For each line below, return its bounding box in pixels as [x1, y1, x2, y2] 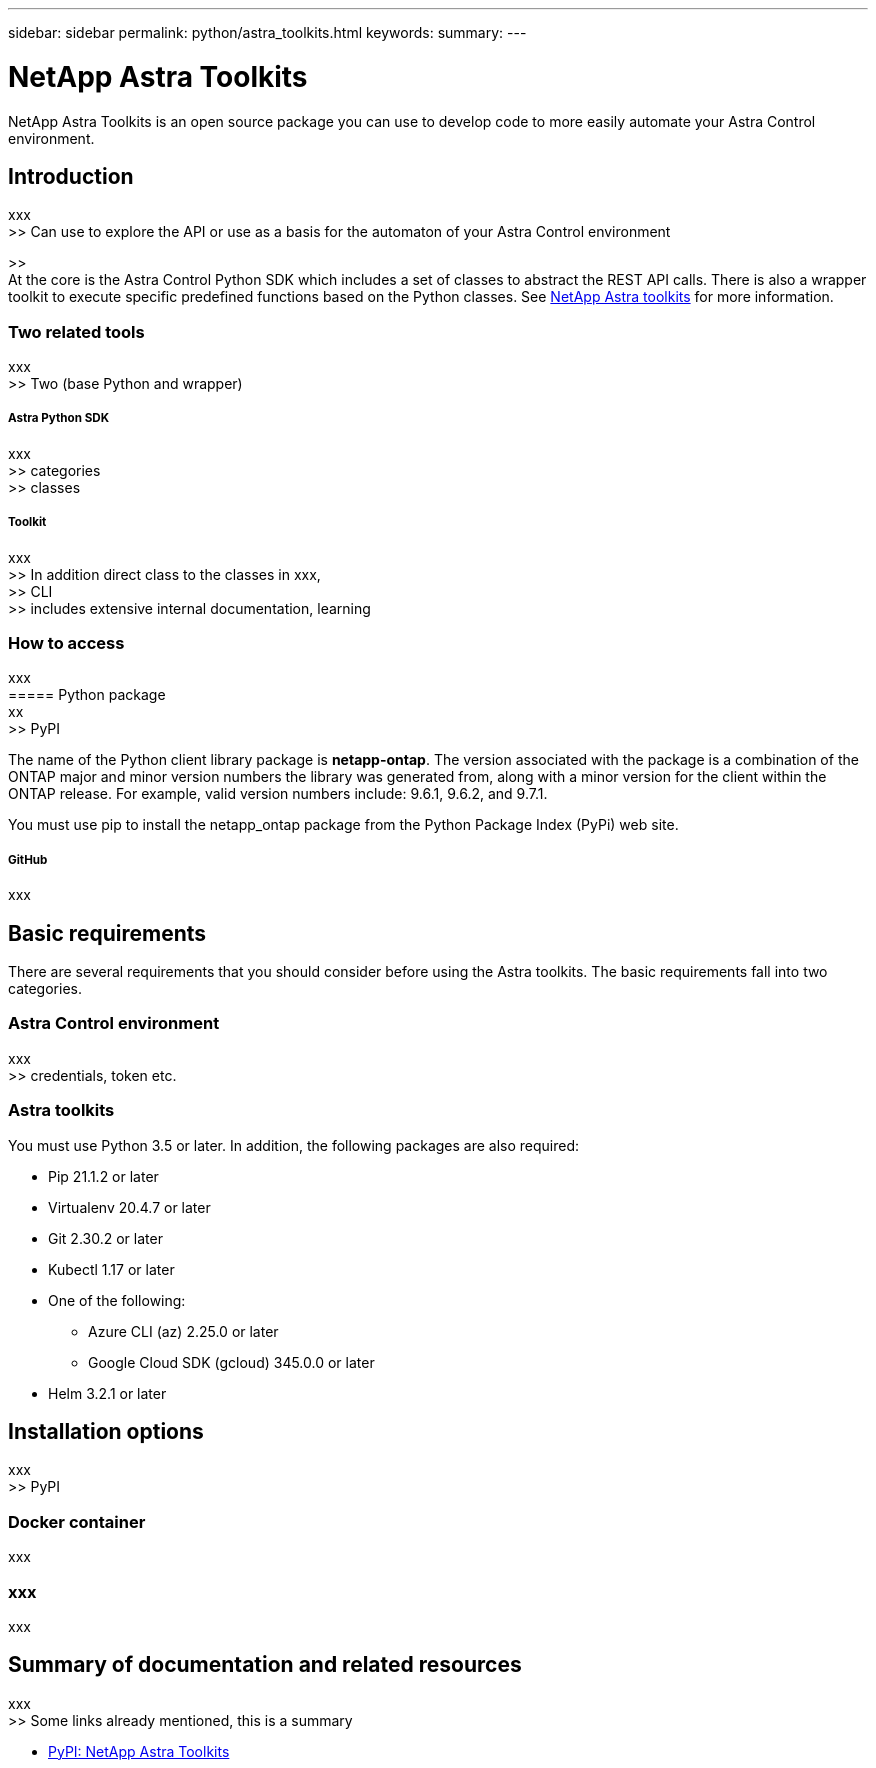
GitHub [8, 852, 48, 867]
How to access [8, 633, 125, 654]
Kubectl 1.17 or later [48, 1260, 175, 1278]
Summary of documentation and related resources [8, 1652, 522, 1678]
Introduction [8, 163, 134, 189]
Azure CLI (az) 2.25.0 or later [88, 1322, 279, 1340]
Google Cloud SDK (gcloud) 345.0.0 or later [88, 1353, 375, 1371]
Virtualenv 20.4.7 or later [48, 1198, 211, 1216]
